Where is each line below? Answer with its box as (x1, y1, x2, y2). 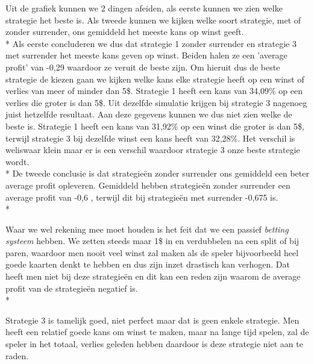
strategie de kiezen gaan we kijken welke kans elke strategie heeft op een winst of (5, 72, 304, 85)
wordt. (5, 155, 30, 168)
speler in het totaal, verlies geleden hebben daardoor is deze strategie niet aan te (5, 337, 303, 350)
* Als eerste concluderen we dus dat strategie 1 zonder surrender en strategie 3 (5, 37, 297, 49)
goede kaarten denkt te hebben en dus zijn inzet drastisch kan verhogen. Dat (5, 258, 290, 271)
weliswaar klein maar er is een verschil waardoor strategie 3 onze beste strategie (5, 143, 300, 156)
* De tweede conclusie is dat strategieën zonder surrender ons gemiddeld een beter (5, 167, 309, 180)
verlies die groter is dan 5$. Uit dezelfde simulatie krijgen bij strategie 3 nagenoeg (5, 96, 307, 108)
